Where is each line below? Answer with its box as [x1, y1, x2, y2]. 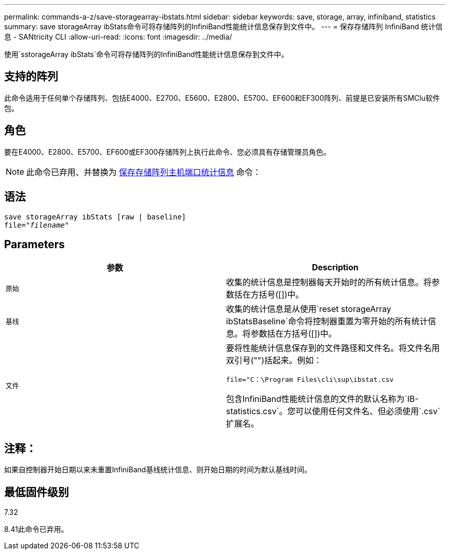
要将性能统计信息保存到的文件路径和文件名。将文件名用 [226, 343, 440, 354]
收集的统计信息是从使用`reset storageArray [226, 304, 391, 315]
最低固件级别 [4, 485, 69, 498]
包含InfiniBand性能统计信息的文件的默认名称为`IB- [226, 394, 419, 404]
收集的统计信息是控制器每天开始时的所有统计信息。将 [226, 277, 432, 288]
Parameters [4, 237, 65, 251]
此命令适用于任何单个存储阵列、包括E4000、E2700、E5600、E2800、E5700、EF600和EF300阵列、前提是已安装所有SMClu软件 [4, 93, 440, 102]
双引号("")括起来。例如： [226, 355, 322, 366]
